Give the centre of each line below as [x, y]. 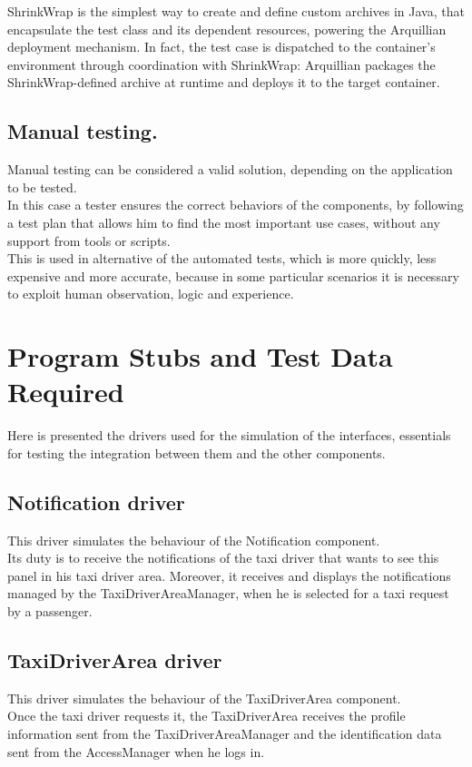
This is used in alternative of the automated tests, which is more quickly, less [222, 258]
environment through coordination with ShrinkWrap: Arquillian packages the [221, 64]
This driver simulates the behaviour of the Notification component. [194, 540]
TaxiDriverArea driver [115, 659]
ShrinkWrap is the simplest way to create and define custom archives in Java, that [236, 11]
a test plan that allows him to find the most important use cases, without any [224, 222]
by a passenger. [50, 611]
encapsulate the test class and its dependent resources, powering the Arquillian [227, 29]
